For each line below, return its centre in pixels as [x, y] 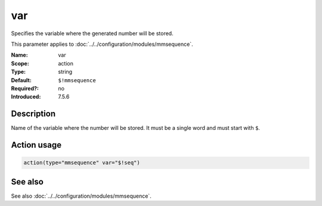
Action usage [36, 145]
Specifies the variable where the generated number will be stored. [92, 33]
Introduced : [26, 97]
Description [33, 114]
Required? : [25, 88]
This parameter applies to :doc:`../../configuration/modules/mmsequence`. [102, 44]
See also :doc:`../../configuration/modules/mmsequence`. [81, 196]
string [65, 72]
